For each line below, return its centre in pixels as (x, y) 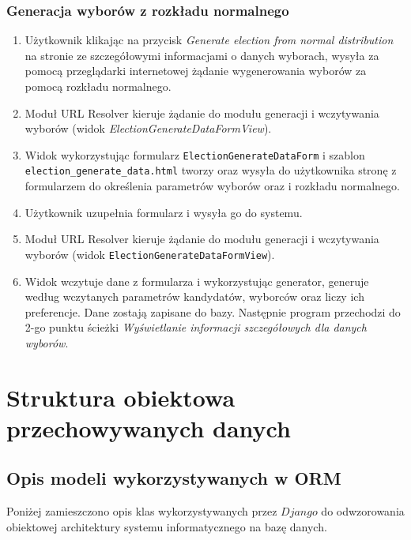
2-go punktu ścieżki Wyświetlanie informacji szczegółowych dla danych (196, 327)
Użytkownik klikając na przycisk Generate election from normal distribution (209, 40)
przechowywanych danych (149, 427)
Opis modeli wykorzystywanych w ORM (174, 478)
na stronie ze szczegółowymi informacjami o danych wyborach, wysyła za (202, 55)
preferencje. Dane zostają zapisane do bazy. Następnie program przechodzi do (213, 311)
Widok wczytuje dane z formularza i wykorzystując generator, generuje (197, 281)
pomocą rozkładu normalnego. (98, 86)
